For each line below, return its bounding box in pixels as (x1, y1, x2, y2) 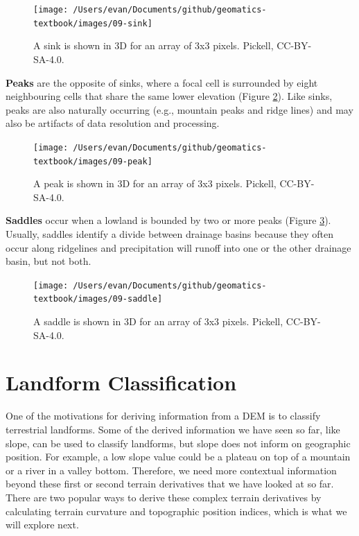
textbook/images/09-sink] (33, 18, 152, 28)
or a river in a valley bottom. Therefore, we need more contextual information (6, 462, 337, 477)
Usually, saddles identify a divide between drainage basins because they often (6, 226, 334, 241)
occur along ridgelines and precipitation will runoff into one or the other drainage (6, 240, 351, 254)
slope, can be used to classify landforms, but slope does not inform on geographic (6, 435, 351, 450)
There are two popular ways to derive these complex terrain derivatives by (6, 490, 322, 504)
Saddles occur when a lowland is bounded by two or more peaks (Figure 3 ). (6, 213, 331, 227)
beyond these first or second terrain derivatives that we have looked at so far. (6, 476, 334, 491)
